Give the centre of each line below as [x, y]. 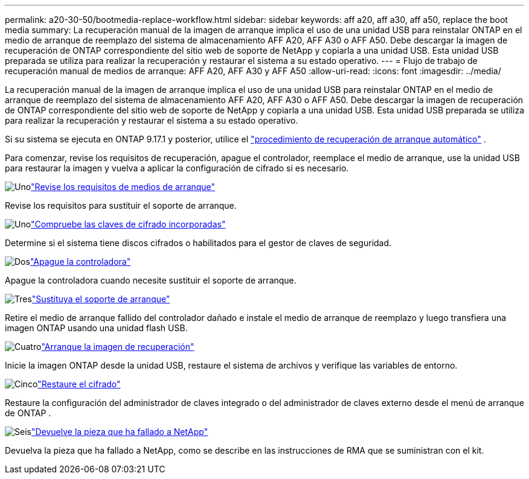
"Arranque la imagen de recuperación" [118, 347]
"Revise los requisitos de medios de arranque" [123, 187]
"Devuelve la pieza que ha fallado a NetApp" [120, 432]
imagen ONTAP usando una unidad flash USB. [96, 328]
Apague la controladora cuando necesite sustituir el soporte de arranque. [151, 280]
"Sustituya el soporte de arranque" [101, 299]
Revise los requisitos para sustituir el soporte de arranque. [121, 205]
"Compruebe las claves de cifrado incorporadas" [128, 224]
